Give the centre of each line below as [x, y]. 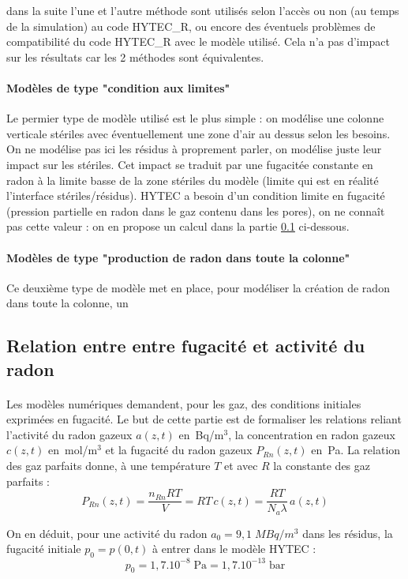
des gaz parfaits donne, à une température [109, 466]
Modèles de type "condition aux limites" [118, 87]
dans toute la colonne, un [67, 303]
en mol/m [73, 450]
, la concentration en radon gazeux [312, 434]
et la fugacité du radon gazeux [179, 450]
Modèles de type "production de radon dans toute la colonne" [178, 257]
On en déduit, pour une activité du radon [107, 533]
